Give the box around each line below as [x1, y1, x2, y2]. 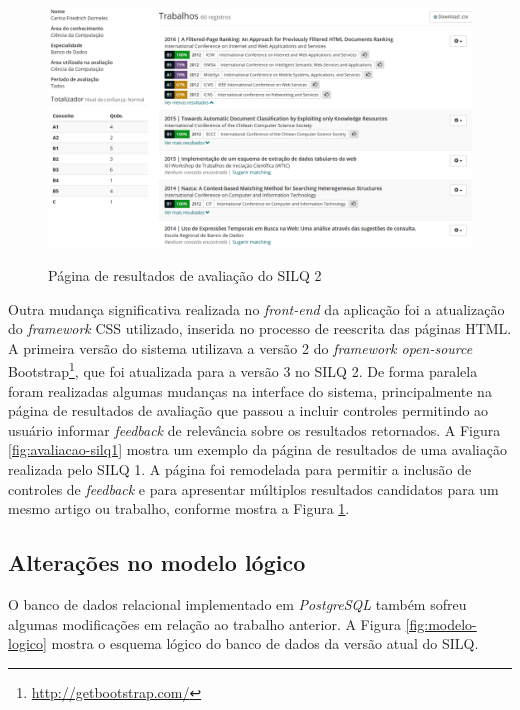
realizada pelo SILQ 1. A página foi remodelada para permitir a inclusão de [8, 458, 472, 479]
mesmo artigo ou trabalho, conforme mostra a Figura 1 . [8, 498, 350, 519]
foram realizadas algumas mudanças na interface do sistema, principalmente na [8, 380, 492, 401]
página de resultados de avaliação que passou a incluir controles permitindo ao [8, 400, 489, 421]
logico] [8, 633, 47, 654]
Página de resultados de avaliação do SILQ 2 [48, 264, 322, 285]
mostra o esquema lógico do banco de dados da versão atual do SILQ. [51, 633, 479, 654]
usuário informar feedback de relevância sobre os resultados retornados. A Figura [8, 419, 501, 440]
